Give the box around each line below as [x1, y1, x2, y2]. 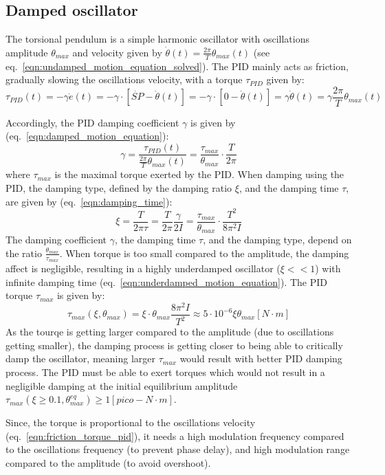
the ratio [5, 245, 42, 260]
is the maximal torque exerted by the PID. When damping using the [54, 167, 344, 181]
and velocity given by [72, 45, 162, 59]
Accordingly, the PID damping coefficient [5, 115, 179, 129]
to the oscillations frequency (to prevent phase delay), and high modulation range [5, 442, 350, 456]
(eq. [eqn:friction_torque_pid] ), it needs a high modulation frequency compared [5, 428, 344, 443]
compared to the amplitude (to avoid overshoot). [5, 455, 211, 470]
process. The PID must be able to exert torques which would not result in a [5, 364, 325, 379]
